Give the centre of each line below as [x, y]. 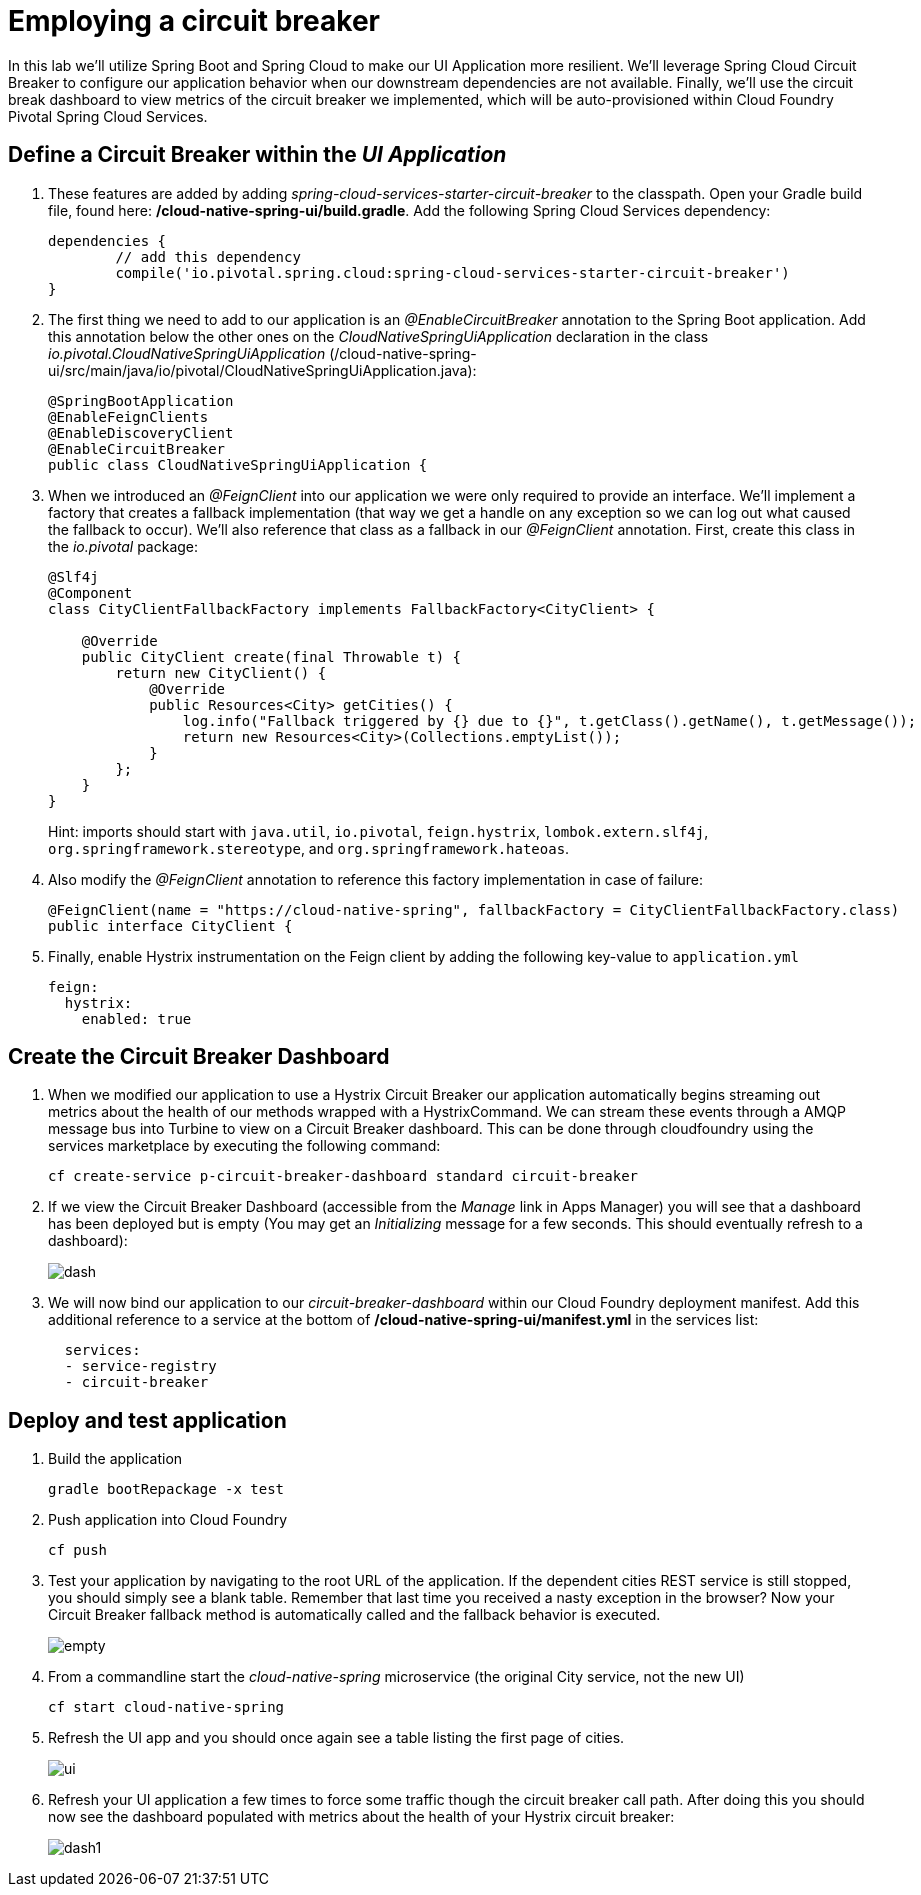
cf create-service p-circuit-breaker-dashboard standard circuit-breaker [343, 1176]
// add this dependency [208, 256]
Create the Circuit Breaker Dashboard [199, 1057]
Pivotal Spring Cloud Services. [108, 116]
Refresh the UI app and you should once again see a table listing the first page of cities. [336, 1738]
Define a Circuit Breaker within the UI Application [257, 155]
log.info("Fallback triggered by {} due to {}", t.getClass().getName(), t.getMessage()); [549, 720]
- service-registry [140, 1366]
